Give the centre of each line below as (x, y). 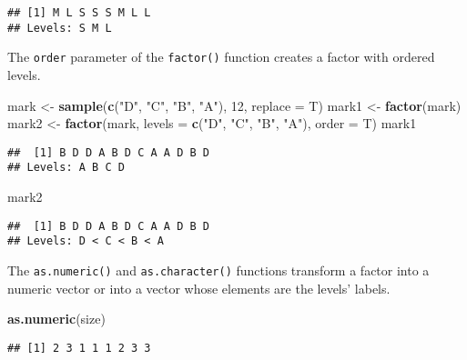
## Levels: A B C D (66, 168)
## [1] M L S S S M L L (79, 13)
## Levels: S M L (60, 28)
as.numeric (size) (56, 319)
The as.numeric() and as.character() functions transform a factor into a (218, 270)
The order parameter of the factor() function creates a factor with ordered (221, 57)
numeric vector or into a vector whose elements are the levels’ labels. (199, 288)
